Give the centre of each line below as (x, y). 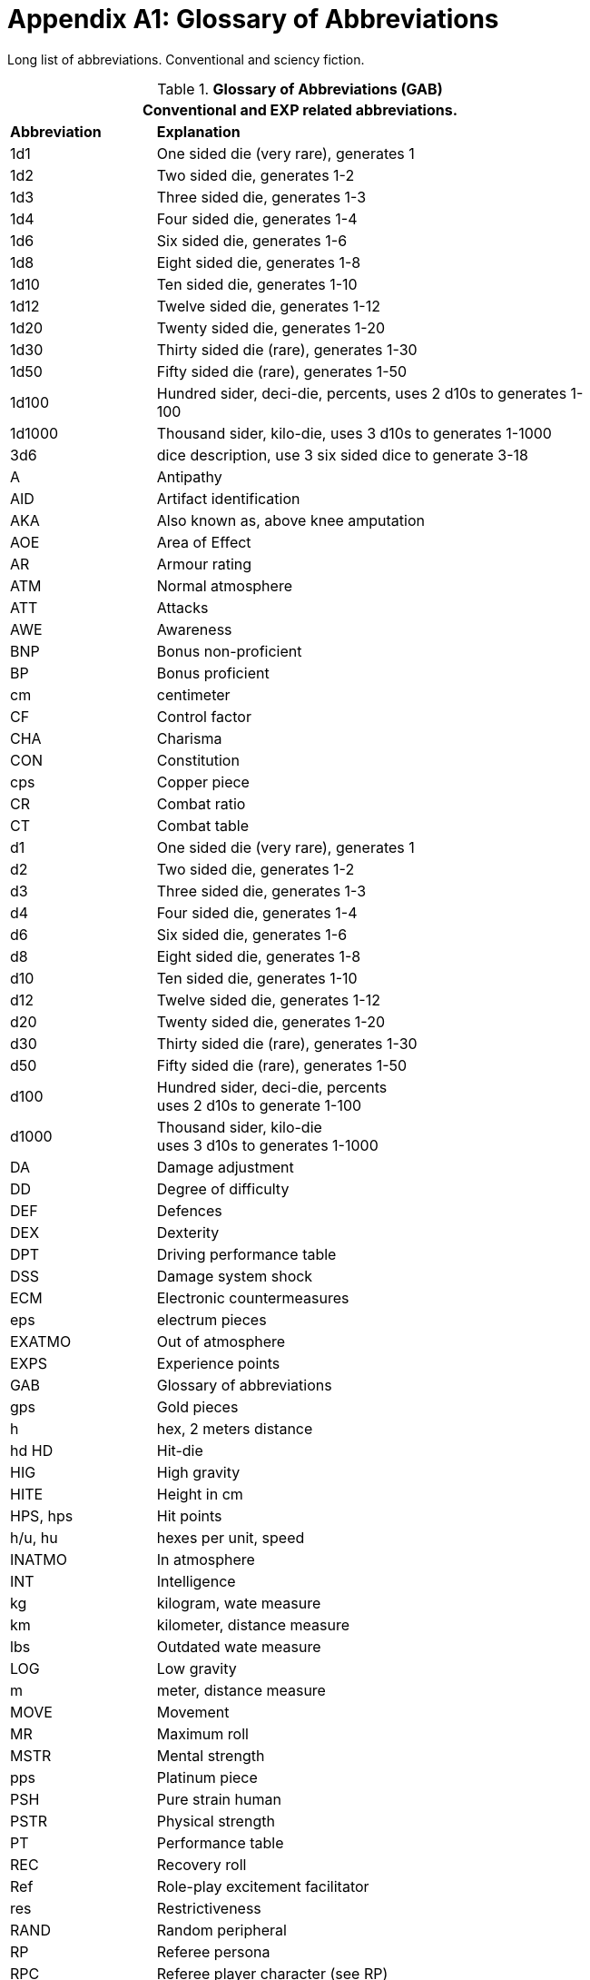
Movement (193, 1712)
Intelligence (196, 1581)
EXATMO (41, 1341)
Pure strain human (219, 1799)
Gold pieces (197, 1406)
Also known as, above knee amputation (290, 520)
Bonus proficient (213, 673)
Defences (189, 1210)
